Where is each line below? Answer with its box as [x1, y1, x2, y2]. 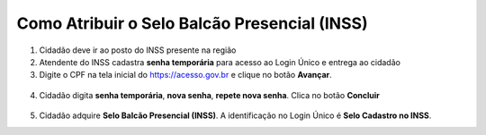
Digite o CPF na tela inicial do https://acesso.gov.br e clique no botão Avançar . [39, 70, 332, 80]
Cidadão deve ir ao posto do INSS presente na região [39, 45, 237, 55]
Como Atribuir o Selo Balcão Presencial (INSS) [16, 13, 368, 33]
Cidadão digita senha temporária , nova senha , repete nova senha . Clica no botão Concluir [39, 89, 380, 100]
